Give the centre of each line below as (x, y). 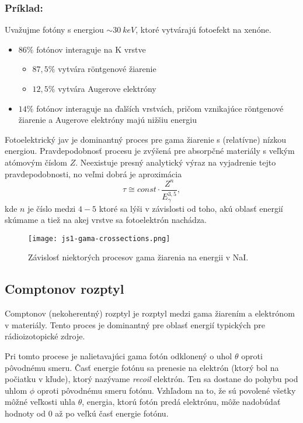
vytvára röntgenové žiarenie (107, 69)
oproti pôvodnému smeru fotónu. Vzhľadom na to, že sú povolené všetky (166, 390)
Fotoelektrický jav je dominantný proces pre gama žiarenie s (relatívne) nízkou (145, 139)
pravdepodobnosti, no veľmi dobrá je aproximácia (93, 173)
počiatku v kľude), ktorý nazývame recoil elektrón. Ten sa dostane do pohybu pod (151, 379)
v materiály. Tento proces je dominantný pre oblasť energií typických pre (135, 324)
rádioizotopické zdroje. (45, 336)
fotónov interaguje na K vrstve (91, 49)
